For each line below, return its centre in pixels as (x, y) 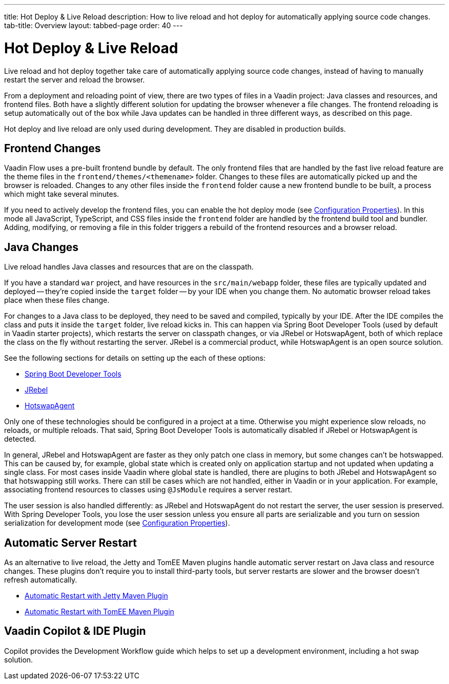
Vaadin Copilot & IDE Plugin (75, 631)
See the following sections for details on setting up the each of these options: (135, 358)
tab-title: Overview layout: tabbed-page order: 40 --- (94, 25)
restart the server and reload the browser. (75, 79)
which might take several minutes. (62, 194)
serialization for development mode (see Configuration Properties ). (117, 523)
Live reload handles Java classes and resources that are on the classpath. (129, 267)
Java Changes (42, 247)
